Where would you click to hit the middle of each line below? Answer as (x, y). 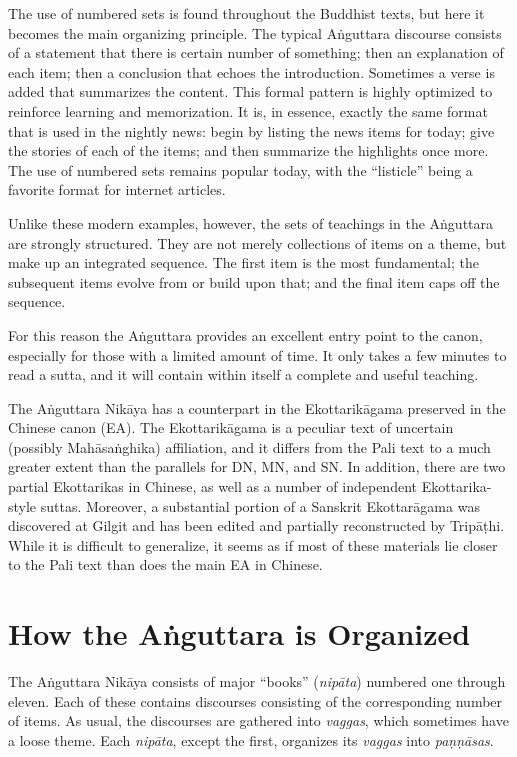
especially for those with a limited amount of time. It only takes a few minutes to (257, 354)
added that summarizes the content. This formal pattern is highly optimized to (250, 91)
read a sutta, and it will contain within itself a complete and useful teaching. (243, 374)
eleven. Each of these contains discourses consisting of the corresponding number (255, 700)
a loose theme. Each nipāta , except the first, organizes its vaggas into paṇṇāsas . (251, 739)
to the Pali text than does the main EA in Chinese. (165, 564)
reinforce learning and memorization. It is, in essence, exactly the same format (248, 110)
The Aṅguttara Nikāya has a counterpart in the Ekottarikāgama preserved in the (257, 407)
